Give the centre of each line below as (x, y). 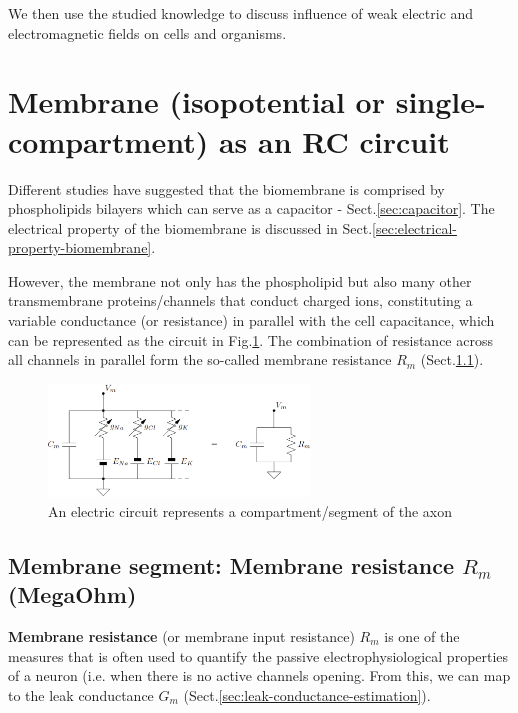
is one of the (422, 636)
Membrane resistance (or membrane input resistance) (181, 636)
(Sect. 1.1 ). (452, 359)
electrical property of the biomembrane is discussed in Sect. (190, 227)
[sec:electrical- (414, 227)
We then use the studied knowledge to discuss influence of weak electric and (241, 13)
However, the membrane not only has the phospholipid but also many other (240, 280)
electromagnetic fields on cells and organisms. (147, 32)
